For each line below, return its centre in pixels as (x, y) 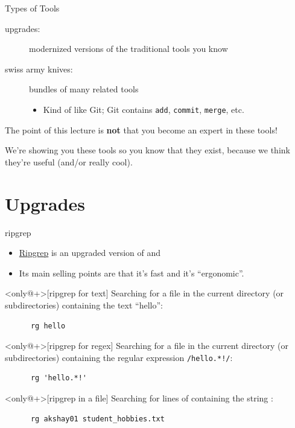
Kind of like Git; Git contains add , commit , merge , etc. (144, 109)
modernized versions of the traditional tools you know (128, 49)
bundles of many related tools (84, 89)
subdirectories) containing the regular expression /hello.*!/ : (119, 357)
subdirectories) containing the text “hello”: (84, 305)
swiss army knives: (39, 69)
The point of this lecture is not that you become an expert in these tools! (141, 129)
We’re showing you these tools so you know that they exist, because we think (147, 150)
